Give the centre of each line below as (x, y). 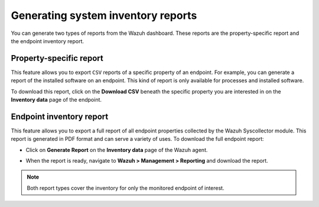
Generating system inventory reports (104, 15)
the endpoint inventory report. (47, 41)
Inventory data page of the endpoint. (56, 100)
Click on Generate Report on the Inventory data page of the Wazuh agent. (117, 150)
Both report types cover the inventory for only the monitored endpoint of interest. (126, 188)
